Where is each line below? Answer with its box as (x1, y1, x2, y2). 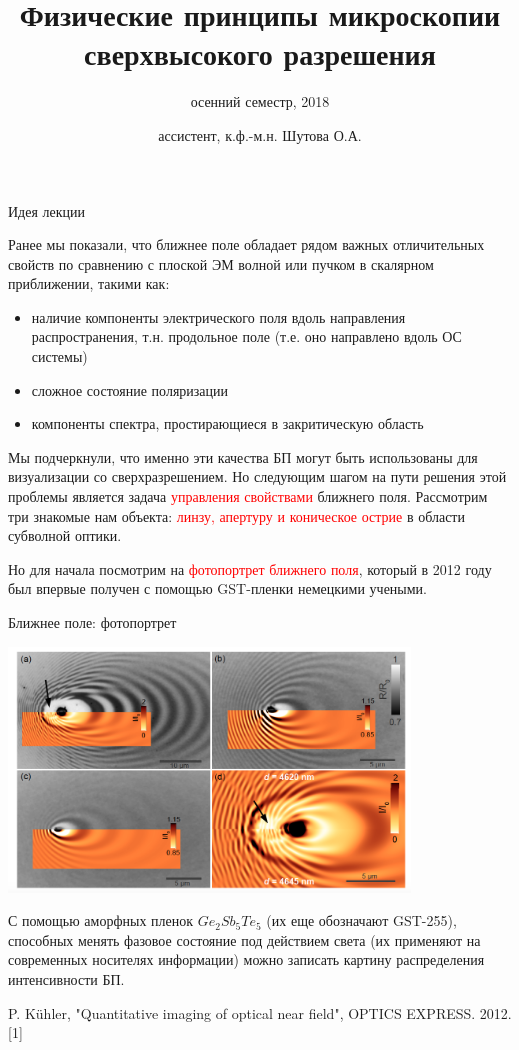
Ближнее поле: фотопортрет (8, 612, 177, 632)
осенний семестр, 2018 (190, 91, 330, 112)
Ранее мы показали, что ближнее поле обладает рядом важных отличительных (8, 234, 485, 255)
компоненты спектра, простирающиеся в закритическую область (31, 413, 424, 434)
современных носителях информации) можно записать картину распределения (8, 949, 485, 970)
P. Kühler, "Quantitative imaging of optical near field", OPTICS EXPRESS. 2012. (8, 1002, 512, 1023)
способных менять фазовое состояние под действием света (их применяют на (8, 929, 481, 950)
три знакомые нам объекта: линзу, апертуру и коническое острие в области (8, 505, 465, 526)
